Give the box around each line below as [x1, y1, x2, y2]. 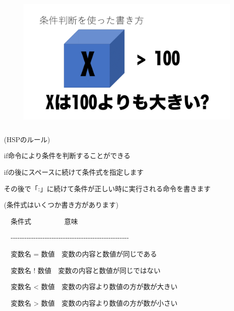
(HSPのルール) [4, 134, 50, 144]
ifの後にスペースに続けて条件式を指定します [4, 167, 144, 177]
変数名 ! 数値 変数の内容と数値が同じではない [10, 265, 161, 275]
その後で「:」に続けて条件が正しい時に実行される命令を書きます [4, 183, 211, 193]
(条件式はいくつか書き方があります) [4, 200, 118, 210]
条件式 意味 [10, 216, 78, 226]
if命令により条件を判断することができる [4, 150, 131, 161]
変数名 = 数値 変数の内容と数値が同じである [10, 249, 157, 258]
